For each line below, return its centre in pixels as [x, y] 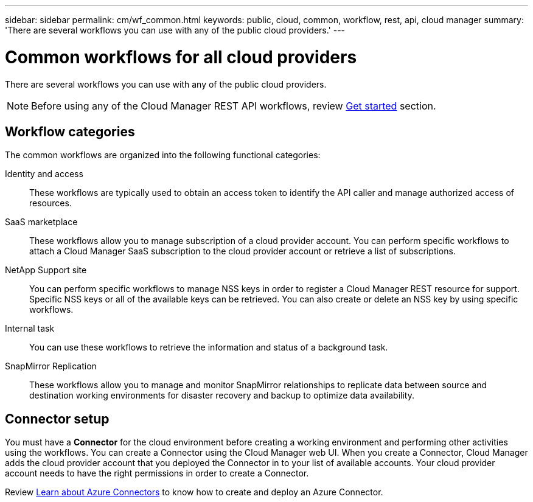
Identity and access [44, 174]
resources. [51, 203]
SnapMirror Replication [51, 366]
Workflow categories [70, 131]
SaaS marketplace [41, 222]
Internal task [30, 329]
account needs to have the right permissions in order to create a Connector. [157, 473]
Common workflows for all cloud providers [181, 57]
